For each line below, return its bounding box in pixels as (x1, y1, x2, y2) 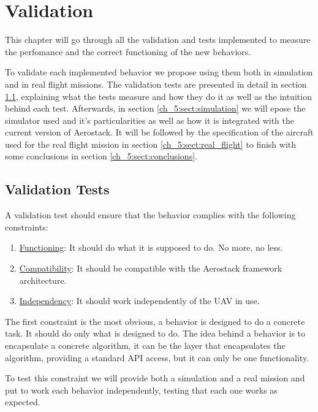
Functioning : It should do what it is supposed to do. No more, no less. (19, 241, 283, 254)
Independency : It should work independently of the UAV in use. (19, 294, 260, 307)
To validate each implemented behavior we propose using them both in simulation (5, 66, 313, 78)
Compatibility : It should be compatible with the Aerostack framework (19, 262, 282, 275)
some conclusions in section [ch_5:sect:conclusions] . (5, 150, 197, 162)
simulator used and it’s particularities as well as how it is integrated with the (5, 113, 295, 126)
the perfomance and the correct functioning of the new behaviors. (5, 45, 251, 58)
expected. (5, 395, 40, 408)
